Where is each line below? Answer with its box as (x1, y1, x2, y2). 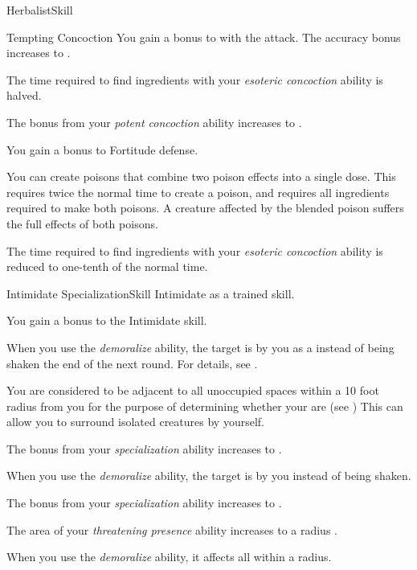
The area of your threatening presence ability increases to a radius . (6, 521, 337, 538)
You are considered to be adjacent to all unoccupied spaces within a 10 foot (6, 382, 379, 399)
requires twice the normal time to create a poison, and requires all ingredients (6, 183, 390, 200)
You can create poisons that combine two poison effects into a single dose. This (6, 168, 396, 185)
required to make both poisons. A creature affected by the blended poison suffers (6, 199, 404, 216)
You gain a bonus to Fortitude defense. (6, 141, 198, 158)
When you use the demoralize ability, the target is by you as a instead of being (6, 338, 395, 355)
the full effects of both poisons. (6, 215, 158, 232)
